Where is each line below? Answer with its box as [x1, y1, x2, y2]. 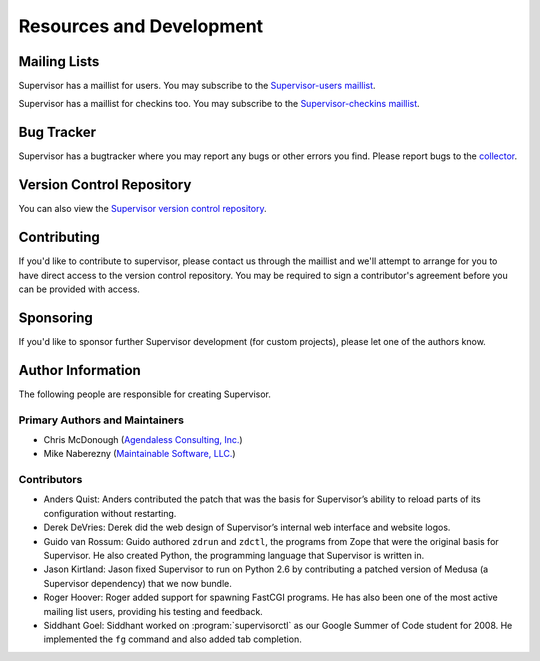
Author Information [18, 361, 142, 379]
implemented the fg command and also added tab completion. [43, 633, 302, 645]
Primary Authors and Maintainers [18, 413, 185, 427]
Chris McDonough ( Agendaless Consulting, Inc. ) [43, 433, 244, 445]
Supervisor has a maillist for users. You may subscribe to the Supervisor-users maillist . [18, 80, 376, 92]
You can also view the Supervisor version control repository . [18, 203, 267, 215]
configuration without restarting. [43, 507, 177, 519]
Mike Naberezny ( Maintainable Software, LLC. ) [43, 448, 236, 460]
